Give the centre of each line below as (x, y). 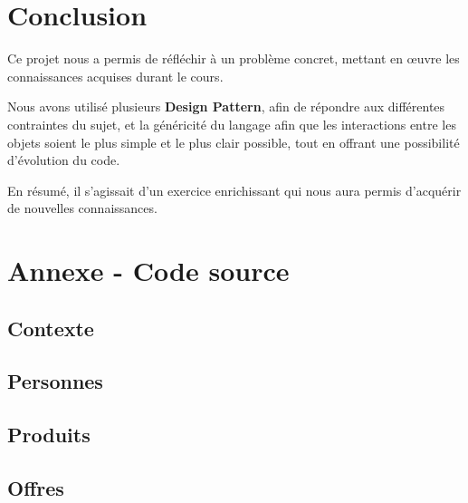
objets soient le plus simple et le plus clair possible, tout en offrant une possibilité (234, 142)
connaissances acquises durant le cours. (115, 76)
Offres (36, 487)
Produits (49, 435)
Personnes (55, 381)
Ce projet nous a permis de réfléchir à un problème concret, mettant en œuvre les (234, 58)
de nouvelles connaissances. (82, 208)
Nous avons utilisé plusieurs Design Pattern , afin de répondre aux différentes (226, 106)
